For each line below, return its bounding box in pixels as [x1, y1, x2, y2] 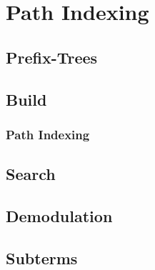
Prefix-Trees [6, 46, 98, 68]
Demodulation [6, 204, 113, 226]
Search [6, 163, 56, 185]
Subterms [6, 246, 78, 269]
